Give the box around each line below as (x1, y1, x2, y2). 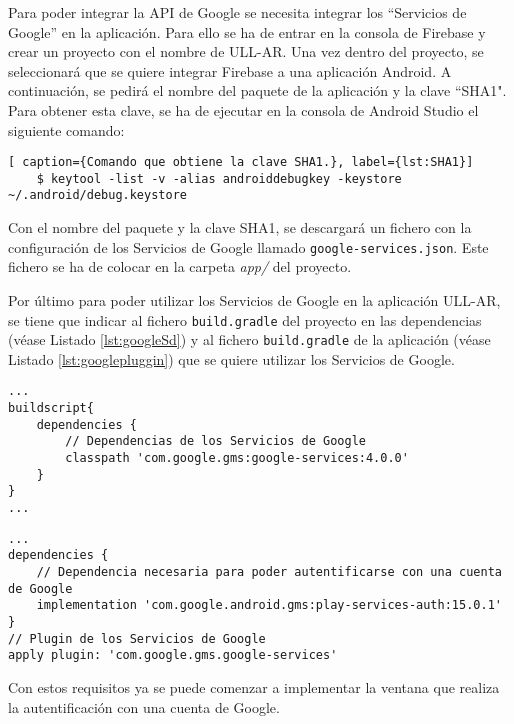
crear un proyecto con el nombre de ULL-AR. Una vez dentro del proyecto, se (8, 41, 484, 62)
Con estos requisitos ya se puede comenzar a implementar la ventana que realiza (8, 676, 500, 697)
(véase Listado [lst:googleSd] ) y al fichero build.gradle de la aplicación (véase (8, 329, 491, 350)
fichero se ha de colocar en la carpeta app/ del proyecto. (8, 256, 352, 277)
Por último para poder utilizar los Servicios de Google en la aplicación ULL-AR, (8, 289, 501, 310)
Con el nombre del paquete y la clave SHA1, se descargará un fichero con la (8, 217, 472, 238)
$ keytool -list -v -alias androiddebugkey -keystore (36, 171, 402, 186)
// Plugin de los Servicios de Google (8, 631, 266, 646)
